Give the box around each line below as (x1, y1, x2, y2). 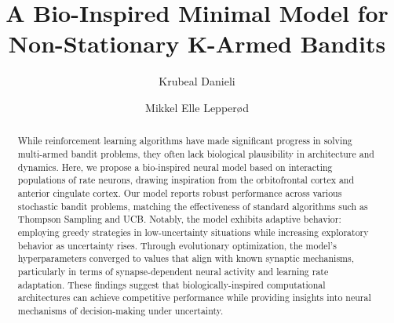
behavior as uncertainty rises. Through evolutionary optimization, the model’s (17, 238, 337, 252)
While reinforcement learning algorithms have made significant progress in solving (17, 134, 352, 147)
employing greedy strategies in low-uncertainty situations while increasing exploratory (17, 225, 369, 238)
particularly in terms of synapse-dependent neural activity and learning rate (17, 264, 329, 278)
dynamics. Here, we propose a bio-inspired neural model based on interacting (17, 160, 333, 173)
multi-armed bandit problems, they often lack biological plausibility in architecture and (17, 147, 374, 160)
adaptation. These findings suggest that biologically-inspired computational (17, 278, 326, 291)
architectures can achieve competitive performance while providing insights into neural (17, 291, 371, 304)
